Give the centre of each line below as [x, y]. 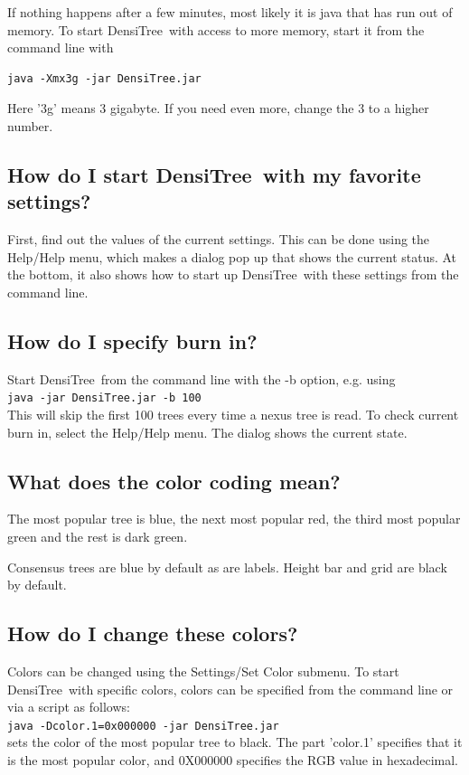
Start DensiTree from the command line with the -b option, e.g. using [202, 378]
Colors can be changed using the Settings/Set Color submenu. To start [203, 671]
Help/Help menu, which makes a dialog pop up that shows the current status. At [232, 256]
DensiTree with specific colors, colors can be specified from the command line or [230, 689]
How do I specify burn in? [132, 340]
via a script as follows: [69, 707]
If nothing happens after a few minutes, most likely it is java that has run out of [230, 12]
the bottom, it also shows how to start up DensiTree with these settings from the [233, 274]
